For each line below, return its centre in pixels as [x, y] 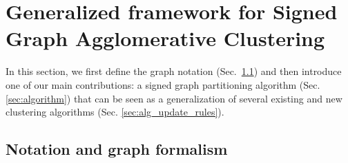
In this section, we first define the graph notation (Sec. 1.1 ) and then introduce [174, 71]
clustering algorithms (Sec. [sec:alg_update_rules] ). [115, 112]
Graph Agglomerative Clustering [165, 38]
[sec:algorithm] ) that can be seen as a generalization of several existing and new [174, 98]
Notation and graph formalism [117, 149]
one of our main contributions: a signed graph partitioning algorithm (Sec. [163, 84]
